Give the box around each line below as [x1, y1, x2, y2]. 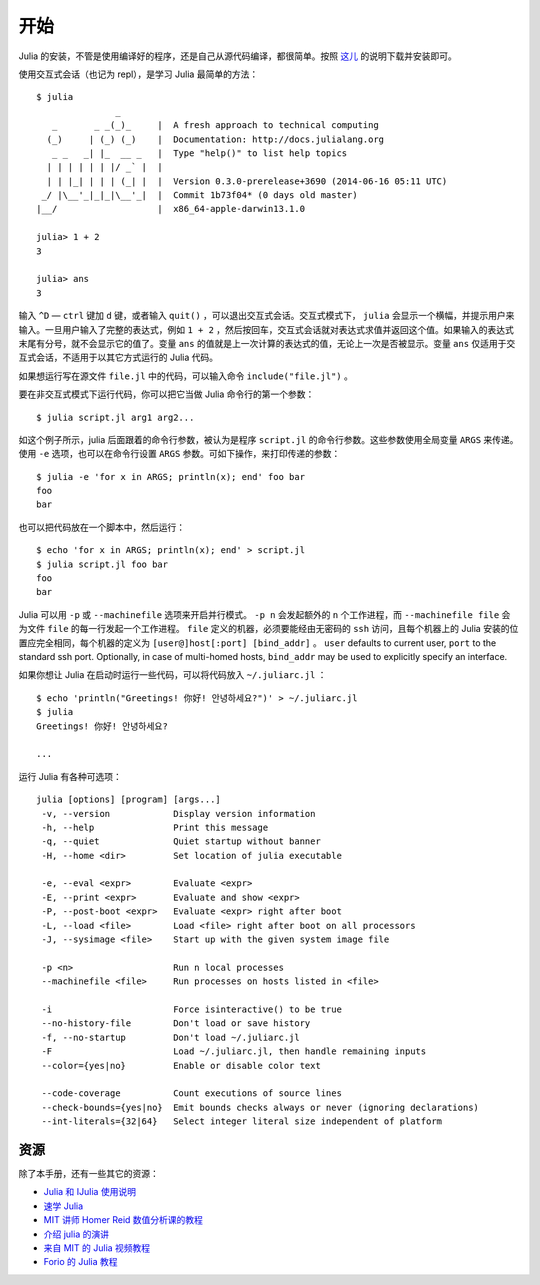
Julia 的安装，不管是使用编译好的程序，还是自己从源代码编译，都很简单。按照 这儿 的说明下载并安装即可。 [18, 50, 457, 62]
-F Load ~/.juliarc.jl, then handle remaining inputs [41, 1046, 427, 1057]
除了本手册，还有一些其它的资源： [18, 1168, 159, 1180]
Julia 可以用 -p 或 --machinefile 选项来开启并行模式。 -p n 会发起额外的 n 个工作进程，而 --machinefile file [18, 608, 500, 620]
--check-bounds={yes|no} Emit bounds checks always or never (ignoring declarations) [41, 1101, 480, 1113]
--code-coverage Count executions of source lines [41, 1088, 342, 1099]
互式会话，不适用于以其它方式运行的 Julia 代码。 [18, 351, 219, 364]
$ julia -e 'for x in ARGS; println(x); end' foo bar [36, 471, 305, 482]
